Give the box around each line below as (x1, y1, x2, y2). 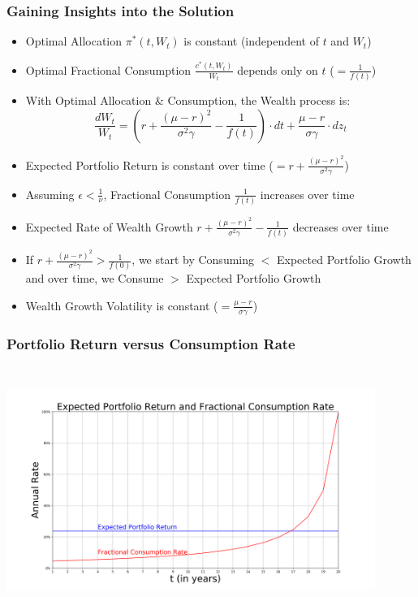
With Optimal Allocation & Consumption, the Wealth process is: (25, 92, 351, 109)
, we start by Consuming (131, 251, 255, 268)
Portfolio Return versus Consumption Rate (6, 333, 295, 353)
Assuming (25, 185, 75, 202)
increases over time (260, 185, 355, 202)
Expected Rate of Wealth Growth (25, 218, 193, 235)
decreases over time (292, 218, 389, 235)
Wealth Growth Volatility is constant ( (25, 296, 218, 314)
